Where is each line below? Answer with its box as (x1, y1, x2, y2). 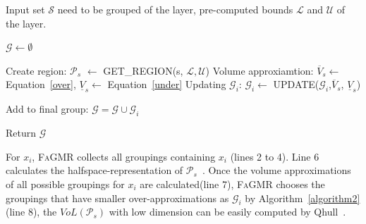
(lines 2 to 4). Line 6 (230, 149, 319, 163)
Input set (6, 2, 45, 16)
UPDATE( (273, 77, 319, 92)
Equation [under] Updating (107, 77, 226, 92)
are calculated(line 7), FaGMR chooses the (140, 176, 325, 191)
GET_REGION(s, (103, 63, 183, 77)
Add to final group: (6, 101, 89, 116)
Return (6, 125, 37, 140)
